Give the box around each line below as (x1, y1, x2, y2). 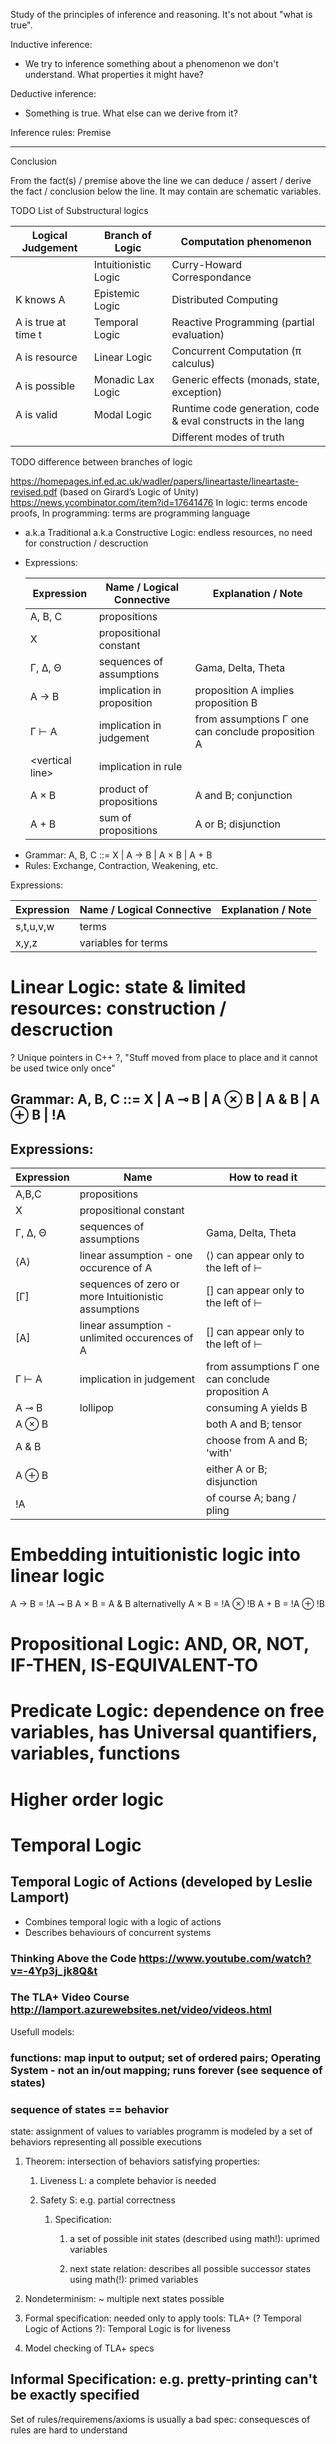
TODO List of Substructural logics (10, 205, 149, 216)
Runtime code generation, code (171, 402, 320, 415)
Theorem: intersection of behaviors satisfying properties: (24, 2155, 260, 2168)
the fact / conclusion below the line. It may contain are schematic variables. (10, 185, 322, 197)
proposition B (194, 696, 258, 709)
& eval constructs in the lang (171, 414, 305, 428)
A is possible (15, 379, 76, 393)
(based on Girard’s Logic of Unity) (59, 486, 200, 498)
